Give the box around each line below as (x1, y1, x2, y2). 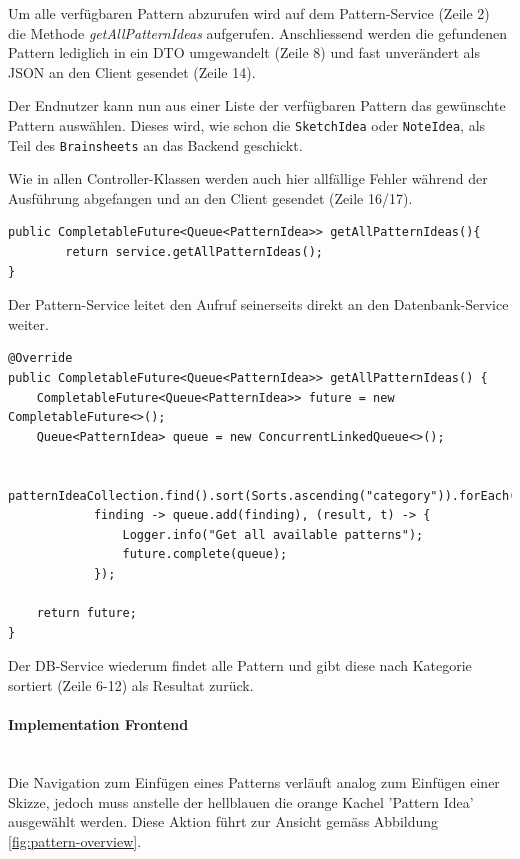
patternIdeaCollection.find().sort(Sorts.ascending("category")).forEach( (8, 488, 517, 503)
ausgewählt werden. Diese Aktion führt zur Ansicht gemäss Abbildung (8, 811, 439, 832)
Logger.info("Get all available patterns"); (122, 527, 424, 542)
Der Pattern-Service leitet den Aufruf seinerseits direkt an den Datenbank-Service (8, 294, 509, 315)
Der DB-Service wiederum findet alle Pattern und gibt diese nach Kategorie (8, 655, 472, 676)
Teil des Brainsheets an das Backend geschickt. (8, 134, 303, 155)
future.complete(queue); (122, 547, 288, 562)
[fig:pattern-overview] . (8, 830, 142, 851)
